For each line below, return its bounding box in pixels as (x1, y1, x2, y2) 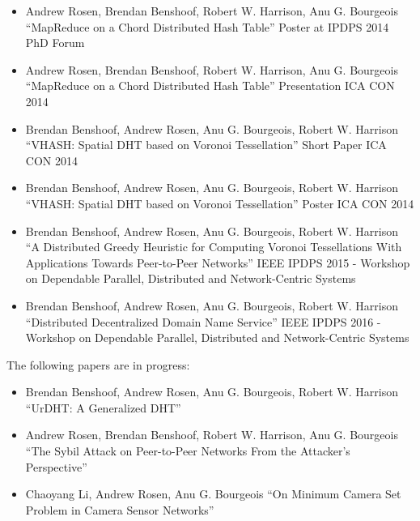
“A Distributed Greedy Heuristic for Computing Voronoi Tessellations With (25, 238, 402, 255)
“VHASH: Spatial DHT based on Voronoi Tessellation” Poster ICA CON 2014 (25, 194, 414, 211)
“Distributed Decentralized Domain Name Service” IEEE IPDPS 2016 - (25, 313, 381, 330)
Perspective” (25, 458, 87, 475)
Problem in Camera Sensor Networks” (25, 501, 214, 518)
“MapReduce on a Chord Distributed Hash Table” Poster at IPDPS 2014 (25, 18, 389, 35)
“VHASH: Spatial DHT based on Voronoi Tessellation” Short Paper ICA (25, 136, 387, 153)
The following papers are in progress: (6, 356, 190, 373)
